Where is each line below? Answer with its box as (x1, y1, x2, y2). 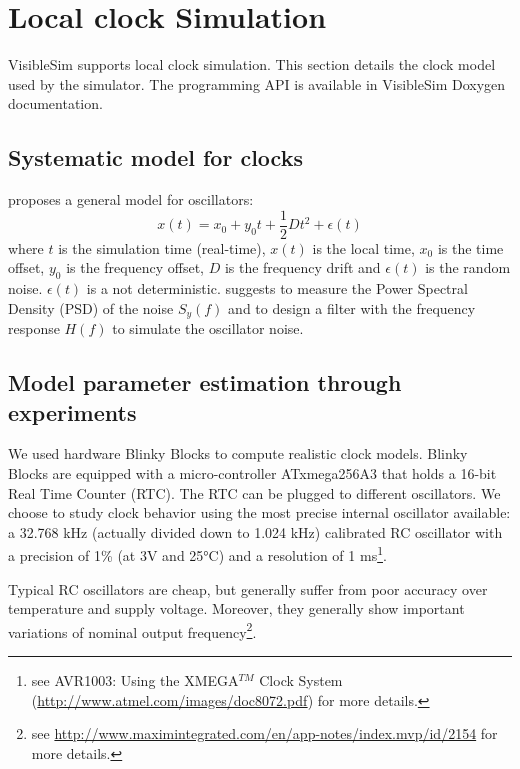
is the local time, (312, 237, 415, 258)
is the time (437, 237, 504, 258)
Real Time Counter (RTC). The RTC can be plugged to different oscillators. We (8, 482, 501, 503)
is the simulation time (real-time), (58, 237, 266, 258)
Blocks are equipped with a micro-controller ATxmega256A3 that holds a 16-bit (8, 462, 497, 483)
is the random (425, 257, 511, 278)
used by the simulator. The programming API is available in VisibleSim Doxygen (8, 73, 506, 94)
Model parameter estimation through (8, 367, 402, 398)
